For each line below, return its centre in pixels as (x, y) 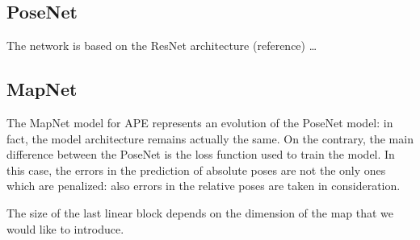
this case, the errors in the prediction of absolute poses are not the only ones (196, 170)
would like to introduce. (65, 228)
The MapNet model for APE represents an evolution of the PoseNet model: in (200, 122)
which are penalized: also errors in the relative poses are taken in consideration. (204, 186)
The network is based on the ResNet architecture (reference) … (162, 46)
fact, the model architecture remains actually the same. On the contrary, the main (210, 138)
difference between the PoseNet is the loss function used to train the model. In (201, 154)
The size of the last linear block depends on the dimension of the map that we (200, 212)
